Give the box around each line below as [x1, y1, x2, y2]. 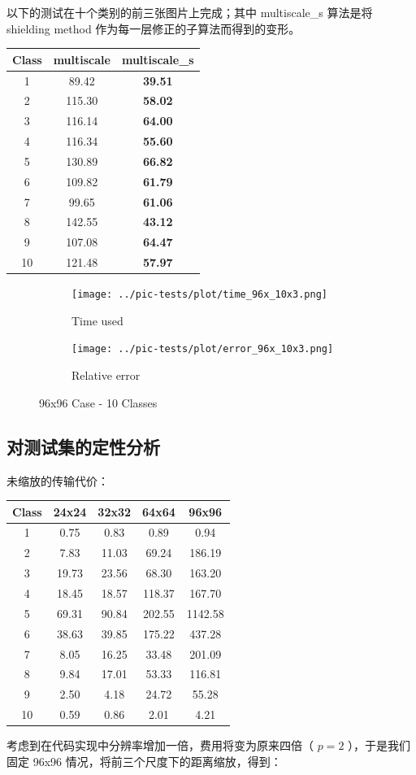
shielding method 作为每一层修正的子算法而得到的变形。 [6, 20, 301, 37]
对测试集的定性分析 [6, 433, 160, 459]
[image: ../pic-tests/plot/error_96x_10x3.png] [71, 343, 334, 355]
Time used [71, 311, 123, 329]
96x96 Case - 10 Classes [39, 394, 158, 411]
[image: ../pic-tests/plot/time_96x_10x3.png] [71, 289, 327, 301]
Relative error [71, 367, 141, 384]
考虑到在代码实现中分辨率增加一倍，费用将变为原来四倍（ [6, 737, 314, 754]
